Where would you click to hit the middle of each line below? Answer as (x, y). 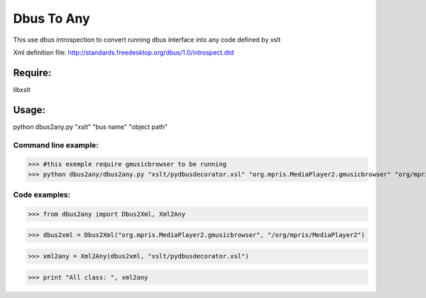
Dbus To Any (51, 18)
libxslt (22, 89)
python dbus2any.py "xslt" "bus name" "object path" (91, 127)
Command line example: (56, 145)
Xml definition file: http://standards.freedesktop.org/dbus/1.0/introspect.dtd (124, 52)
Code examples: (42, 195)
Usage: (29, 110)
